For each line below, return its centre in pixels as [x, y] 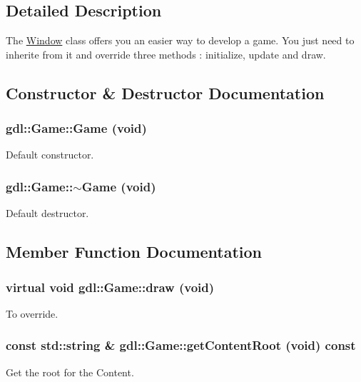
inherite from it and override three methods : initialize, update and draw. [166, 54]
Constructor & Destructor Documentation [165, 92]
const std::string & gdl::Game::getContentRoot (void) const [181, 345]
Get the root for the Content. [70, 372]
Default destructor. [47, 213]
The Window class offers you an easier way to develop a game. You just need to [180, 40]
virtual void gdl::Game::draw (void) [110, 287]
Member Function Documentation [134, 252]
